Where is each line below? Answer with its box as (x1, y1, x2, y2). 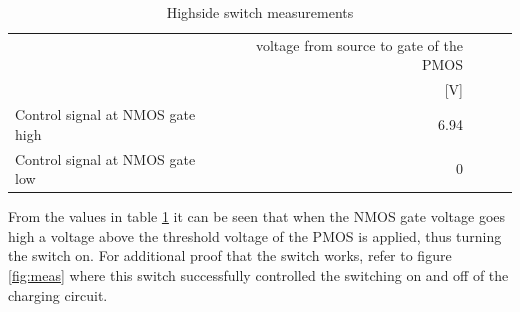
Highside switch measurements (166, 2, 354, 22)
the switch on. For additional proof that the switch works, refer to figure (8, 245, 452, 266)
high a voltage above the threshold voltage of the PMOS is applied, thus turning (8, 225, 502, 246)
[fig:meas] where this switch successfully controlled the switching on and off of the (8, 265, 509, 286)
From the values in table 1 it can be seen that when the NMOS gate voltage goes (8, 206, 506, 227)
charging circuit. (8, 284, 108, 305)
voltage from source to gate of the (255, 34, 463, 55)
